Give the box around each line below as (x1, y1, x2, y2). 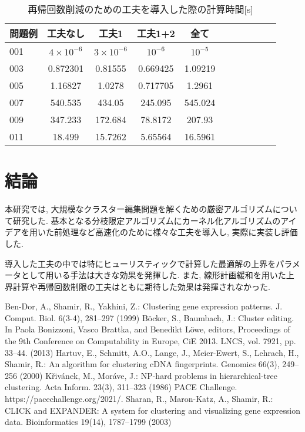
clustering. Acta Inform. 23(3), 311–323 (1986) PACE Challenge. (5, 381, 237, 393)
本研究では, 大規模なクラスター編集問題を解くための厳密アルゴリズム (5, 203, 273, 215)
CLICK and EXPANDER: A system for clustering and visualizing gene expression (5, 404, 301, 416)
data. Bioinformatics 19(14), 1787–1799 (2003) (5, 415, 172, 428)
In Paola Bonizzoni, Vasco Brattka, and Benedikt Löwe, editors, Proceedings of (5, 323, 290, 335)
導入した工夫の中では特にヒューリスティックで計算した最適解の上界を (5, 257, 276, 269)
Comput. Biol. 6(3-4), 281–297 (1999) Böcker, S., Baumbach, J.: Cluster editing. (5, 311, 294, 324)
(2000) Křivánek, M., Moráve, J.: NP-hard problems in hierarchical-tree (19, 369, 277, 381)
